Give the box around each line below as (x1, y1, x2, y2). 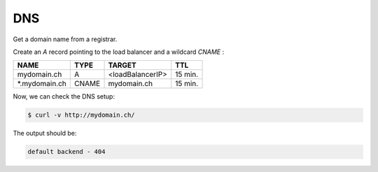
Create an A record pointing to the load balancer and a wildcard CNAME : (13, 48, 224, 56)
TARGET (108, 60, 136, 70)
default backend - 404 (27, 148, 106, 156)
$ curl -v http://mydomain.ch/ (27, 111, 136, 119)
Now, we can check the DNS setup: (13, 92, 115, 101)
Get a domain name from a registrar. (13, 35, 118, 43)
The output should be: (13, 129, 77, 138)
